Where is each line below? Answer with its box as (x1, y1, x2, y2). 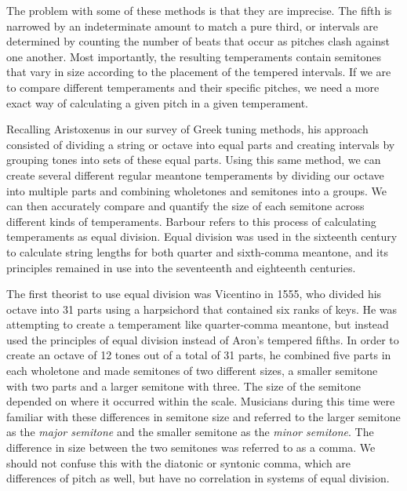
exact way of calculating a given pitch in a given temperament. (6, 94, 309, 111)
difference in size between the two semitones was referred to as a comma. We (6, 439, 376, 456)
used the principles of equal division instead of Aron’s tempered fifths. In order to (6, 331, 399, 347)
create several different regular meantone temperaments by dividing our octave (6, 166, 384, 183)
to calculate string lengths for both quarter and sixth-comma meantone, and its (6, 243, 388, 260)
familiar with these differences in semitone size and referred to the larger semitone (6, 408, 401, 424)
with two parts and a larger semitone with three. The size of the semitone (6, 377, 361, 394)
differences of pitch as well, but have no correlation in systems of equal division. (6, 470, 390, 486)
